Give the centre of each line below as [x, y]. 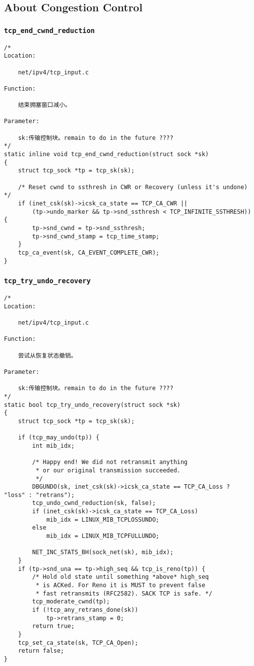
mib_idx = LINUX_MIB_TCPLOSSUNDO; [103, 519]
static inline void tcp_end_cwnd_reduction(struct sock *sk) [107, 154]
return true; [54, 626]
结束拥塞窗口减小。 [44, 105]
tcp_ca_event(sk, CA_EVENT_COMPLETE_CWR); [89, 252]
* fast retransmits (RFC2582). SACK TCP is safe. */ [124, 593]
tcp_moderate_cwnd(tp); [71, 602]
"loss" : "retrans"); [39, 495]
